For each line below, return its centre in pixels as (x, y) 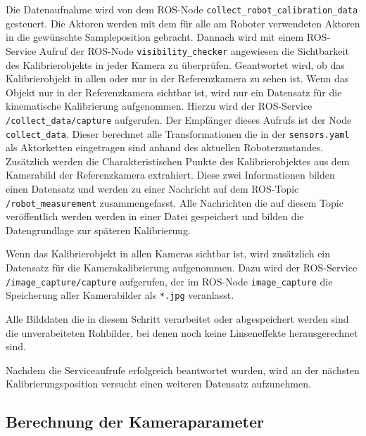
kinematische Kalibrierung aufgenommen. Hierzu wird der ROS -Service (159, 106)
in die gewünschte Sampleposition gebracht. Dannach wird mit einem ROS (166, 37)
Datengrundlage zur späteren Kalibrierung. (99, 230)
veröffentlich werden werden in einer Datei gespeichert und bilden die (155, 216)
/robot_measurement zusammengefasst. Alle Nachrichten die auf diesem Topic (175, 202)
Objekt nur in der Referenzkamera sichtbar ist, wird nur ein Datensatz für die (174, 92)
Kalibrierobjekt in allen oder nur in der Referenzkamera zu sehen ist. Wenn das (177, 78)
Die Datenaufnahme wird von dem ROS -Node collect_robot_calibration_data (182, 9)
